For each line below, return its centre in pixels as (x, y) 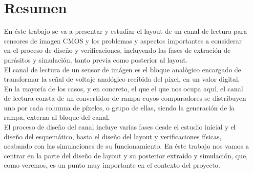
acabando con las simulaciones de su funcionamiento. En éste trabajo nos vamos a (126, 146)
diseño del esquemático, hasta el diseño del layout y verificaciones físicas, (113, 136)
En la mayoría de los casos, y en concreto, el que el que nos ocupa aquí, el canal (124, 88)
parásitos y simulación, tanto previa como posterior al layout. (96, 59)
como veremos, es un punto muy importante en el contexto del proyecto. (112, 165)
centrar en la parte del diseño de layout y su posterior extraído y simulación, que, (126, 155)
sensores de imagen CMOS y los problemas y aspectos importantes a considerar (123, 40)
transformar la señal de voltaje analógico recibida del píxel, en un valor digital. (122, 79)
